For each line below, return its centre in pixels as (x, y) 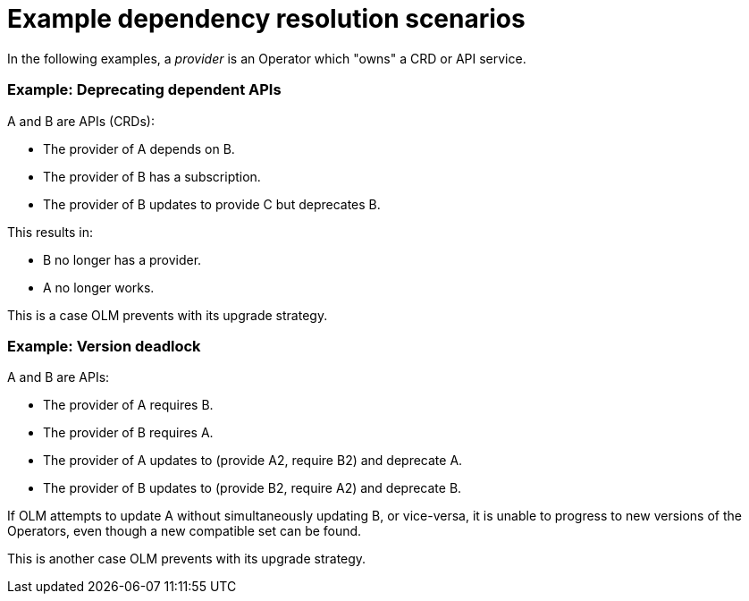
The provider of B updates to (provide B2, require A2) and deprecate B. (252, 488)
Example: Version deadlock (104, 346)
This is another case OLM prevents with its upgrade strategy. (187, 559)
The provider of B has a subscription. (152, 176)
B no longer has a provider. (122, 259)
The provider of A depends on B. (139, 148)
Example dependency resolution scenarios (266, 19)
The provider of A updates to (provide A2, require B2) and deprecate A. (253, 461)
